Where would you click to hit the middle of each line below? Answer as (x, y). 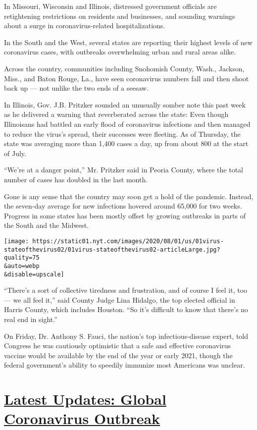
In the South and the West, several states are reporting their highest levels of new (128, 42)
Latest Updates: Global (85, 399)
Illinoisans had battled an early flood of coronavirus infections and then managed (127, 124)
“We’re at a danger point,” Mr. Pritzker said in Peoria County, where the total (124, 170)
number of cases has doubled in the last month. (76, 179)
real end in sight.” (31, 319)
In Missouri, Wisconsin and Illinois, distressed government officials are (110, 6)
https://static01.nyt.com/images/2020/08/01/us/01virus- (128, 241)
